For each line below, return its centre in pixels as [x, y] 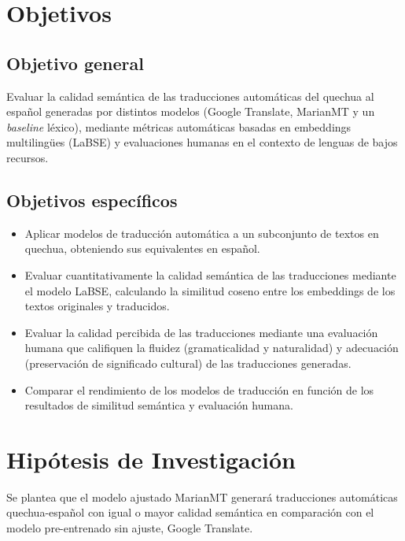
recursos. [28, 157]
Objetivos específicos [92, 200]
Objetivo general [75, 63]
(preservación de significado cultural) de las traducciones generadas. [188, 363]
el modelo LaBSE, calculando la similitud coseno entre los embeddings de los [210, 290]
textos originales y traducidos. [97, 306]
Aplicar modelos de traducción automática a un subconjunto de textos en [202, 233]
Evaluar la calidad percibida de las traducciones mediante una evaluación [201, 332]
